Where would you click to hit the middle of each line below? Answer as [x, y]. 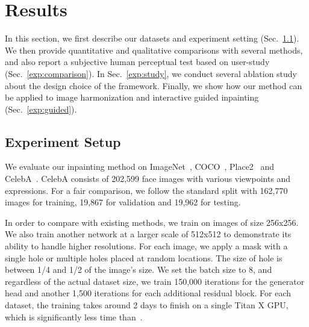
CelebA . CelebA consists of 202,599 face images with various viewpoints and [148, 179]
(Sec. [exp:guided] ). [41, 109]
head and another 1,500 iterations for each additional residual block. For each [148, 293]
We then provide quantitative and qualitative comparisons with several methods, [154, 50]
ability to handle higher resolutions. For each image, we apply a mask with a [146, 246]
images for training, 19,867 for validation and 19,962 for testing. [123, 202]
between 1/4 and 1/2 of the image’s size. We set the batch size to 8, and [139, 269]
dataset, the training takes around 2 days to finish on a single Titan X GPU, [147, 305]
